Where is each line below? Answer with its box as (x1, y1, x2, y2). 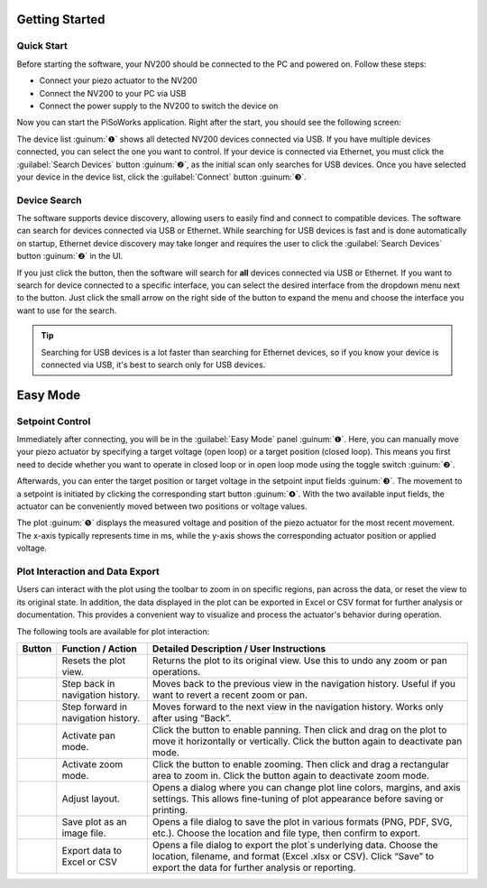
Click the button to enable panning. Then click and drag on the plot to (152, 723, 447, 735)
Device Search (16, 194, 82, 207)
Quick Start (16, 40, 68, 52)
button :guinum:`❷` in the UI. (16, 251, 124, 262)
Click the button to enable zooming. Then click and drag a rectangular (152, 758, 450, 771)
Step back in (61, 677, 115, 689)
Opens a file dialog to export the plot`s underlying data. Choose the (152, 838, 438, 851)
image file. (61, 827, 107, 839)
